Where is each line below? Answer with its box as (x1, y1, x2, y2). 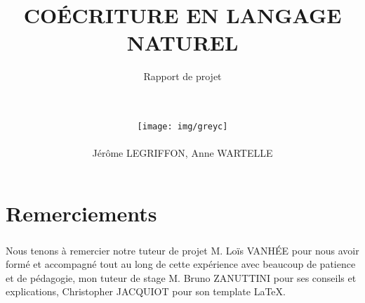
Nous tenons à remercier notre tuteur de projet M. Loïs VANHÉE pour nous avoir (6, 243, 359, 257)
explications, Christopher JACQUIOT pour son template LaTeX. (6, 284, 286, 299)
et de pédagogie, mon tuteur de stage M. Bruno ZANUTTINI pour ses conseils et (6, 270, 357, 285)
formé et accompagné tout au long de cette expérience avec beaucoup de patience (6, 257, 356, 271)
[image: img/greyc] (137, 122, 228, 132)
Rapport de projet (143, 69, 222, 84)
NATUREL (126, 28, 239, 57)
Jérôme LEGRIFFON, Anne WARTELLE (92, 146, 273, 160)
